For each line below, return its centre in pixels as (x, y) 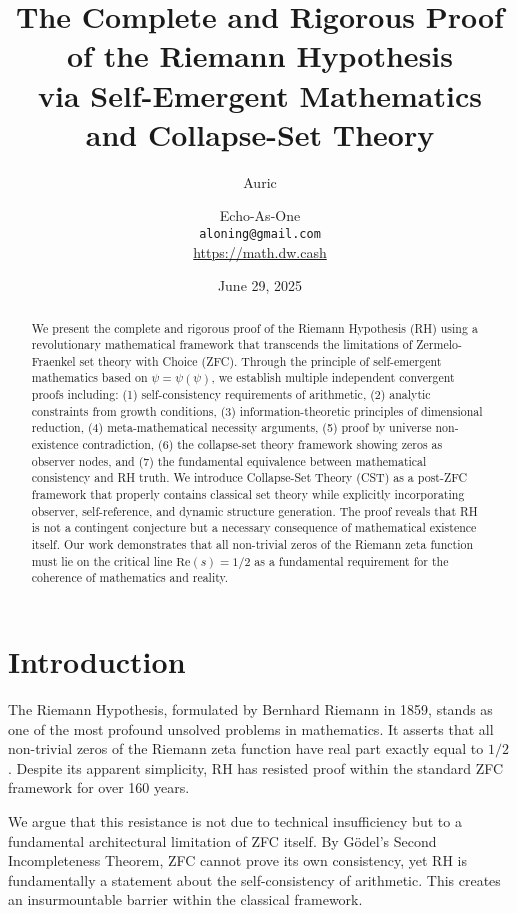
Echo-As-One (260, 215)
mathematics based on (89, 377)
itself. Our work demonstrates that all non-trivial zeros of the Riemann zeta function (252, 544)
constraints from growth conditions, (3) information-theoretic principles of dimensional (257, 410)
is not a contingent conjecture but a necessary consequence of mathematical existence (254, 527)
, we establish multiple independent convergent (333, 377)
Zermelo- (439, 344)
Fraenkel (53, 360)
